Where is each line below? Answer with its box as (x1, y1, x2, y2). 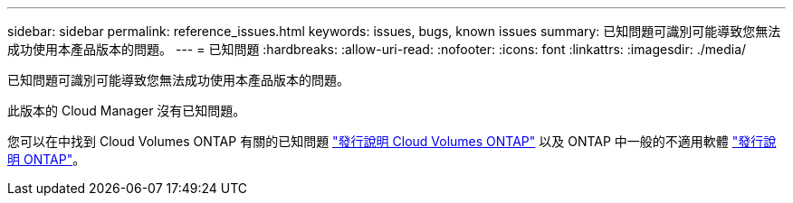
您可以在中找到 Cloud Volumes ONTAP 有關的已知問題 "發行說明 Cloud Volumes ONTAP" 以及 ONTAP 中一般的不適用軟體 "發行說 (7, 134, 777, 149)
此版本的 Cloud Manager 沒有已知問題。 (7, 103, 246, 118)
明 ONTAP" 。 (7, 152, 86, 167)
